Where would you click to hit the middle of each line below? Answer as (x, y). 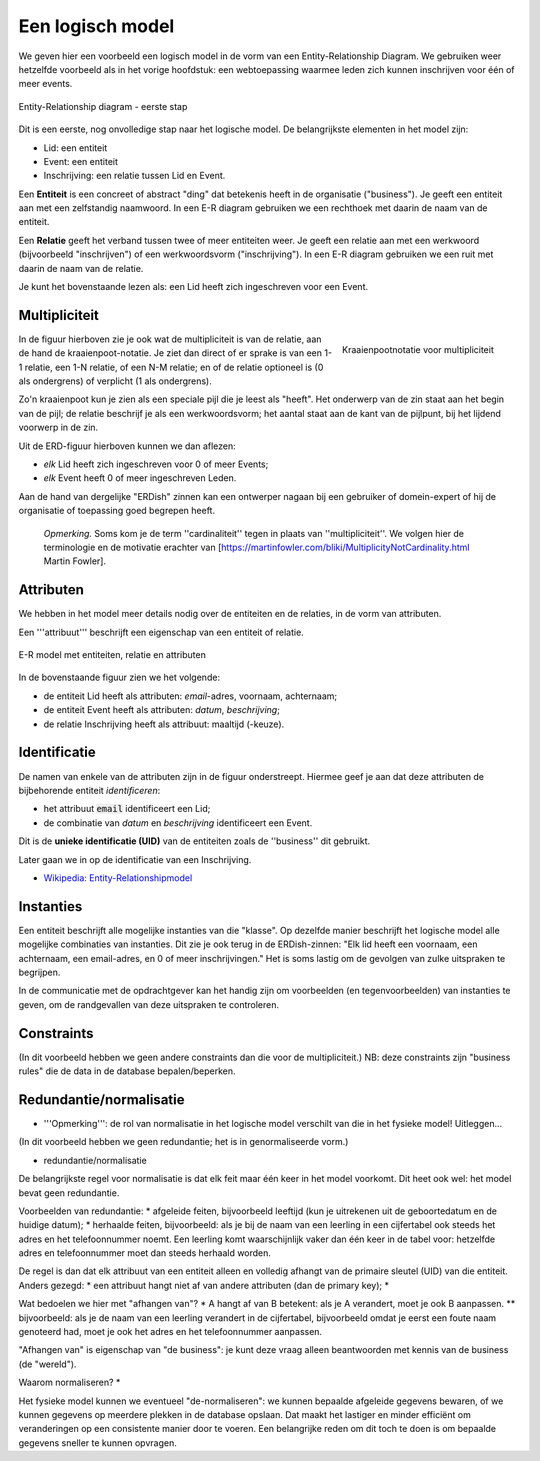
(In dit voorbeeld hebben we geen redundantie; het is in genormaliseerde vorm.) (183, 1142)
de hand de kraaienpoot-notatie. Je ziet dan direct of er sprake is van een (170, 353)
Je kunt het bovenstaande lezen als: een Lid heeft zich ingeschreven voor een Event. (193, 287)
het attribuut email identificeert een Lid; (127, 809)
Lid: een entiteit (75, 147)
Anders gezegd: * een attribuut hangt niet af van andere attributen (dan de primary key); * (204, 1285)
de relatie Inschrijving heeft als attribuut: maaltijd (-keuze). (164, 724)
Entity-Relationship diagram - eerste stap (103, 106)
